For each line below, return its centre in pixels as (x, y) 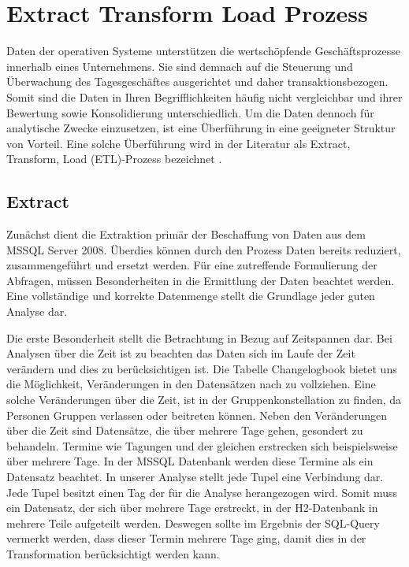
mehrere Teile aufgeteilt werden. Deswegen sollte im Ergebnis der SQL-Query (193, 523)
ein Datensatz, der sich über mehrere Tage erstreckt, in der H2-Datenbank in (192, 508)
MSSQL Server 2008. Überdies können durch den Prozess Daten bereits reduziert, (204, 249)
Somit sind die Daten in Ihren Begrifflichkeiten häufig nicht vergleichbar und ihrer (204, 96)
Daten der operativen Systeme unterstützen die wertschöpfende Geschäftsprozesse (203, 51)
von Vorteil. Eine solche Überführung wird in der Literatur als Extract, (178, 143)
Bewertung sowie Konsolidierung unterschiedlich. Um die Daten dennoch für (190, 112)
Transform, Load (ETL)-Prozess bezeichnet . (114, 159)
